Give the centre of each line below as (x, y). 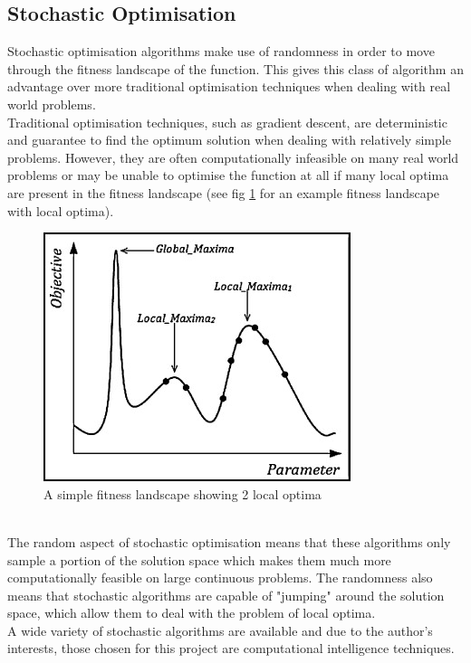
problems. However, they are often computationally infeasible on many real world (233, 157)
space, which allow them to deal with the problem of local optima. (192, 613)
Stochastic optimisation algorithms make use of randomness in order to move (221, 51)
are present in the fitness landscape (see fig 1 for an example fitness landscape (224, 192)
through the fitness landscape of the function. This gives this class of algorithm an (235, 68)
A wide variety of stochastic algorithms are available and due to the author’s (220, 630)
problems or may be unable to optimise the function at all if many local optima (228, 175)
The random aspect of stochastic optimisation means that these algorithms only (229, 541)
